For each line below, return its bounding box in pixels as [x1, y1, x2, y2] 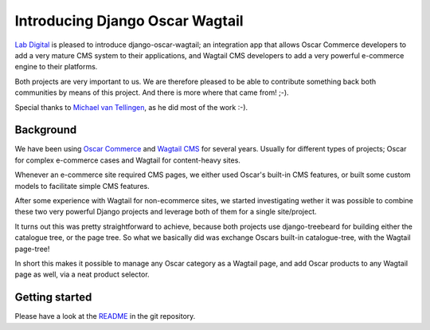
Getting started [14, 291, 92, 304]
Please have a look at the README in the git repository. [14, 312, 196, 321]
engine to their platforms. [14, 62, 98, 72]
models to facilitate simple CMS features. [14, 181, 150, 191]
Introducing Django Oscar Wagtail [14, 12, 244, 29]
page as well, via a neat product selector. [14, 269, 150, 279]
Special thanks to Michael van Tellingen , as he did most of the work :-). [14, 102, 248, 112]
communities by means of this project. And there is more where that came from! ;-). [14, 88, 290, 97]
